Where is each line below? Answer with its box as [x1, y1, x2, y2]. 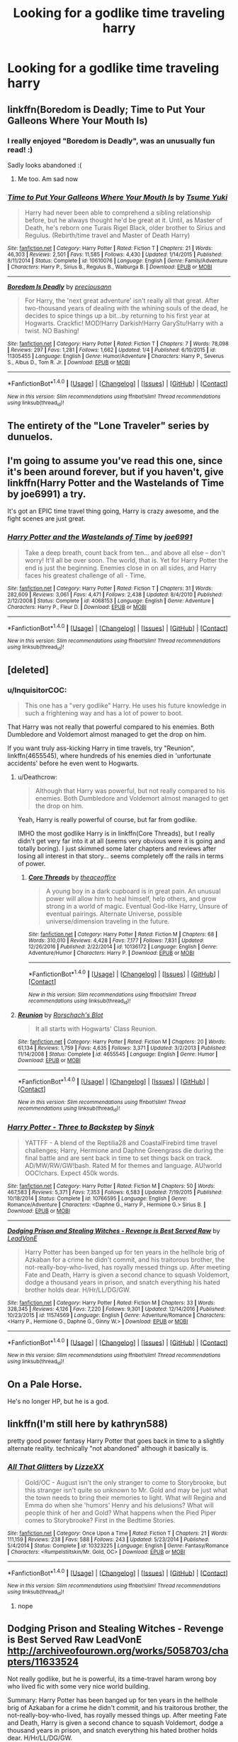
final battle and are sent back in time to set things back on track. [24, 1153, 212, 1162]
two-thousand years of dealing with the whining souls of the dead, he [24, 304, 228, 313]
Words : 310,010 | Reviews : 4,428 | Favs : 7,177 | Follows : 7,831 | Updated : [28, 937, 205, 944]
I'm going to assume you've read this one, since [7, 455, 223, 467]
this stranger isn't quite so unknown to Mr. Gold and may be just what [24, 1486, 228, 1494]
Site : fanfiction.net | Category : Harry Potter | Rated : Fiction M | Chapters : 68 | [28, 931, 218, 938]
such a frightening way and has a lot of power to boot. [24, 709, 183, 718]
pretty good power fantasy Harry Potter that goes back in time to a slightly [7, 1437, 225, 1445]
